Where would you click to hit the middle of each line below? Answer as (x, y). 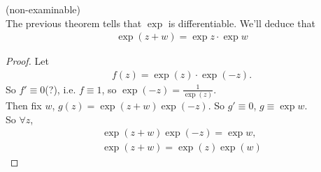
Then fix (24, 105)
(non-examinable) (43, 9)
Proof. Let (27, 61)
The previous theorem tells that (74, 23)
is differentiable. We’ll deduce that (242, 23)
